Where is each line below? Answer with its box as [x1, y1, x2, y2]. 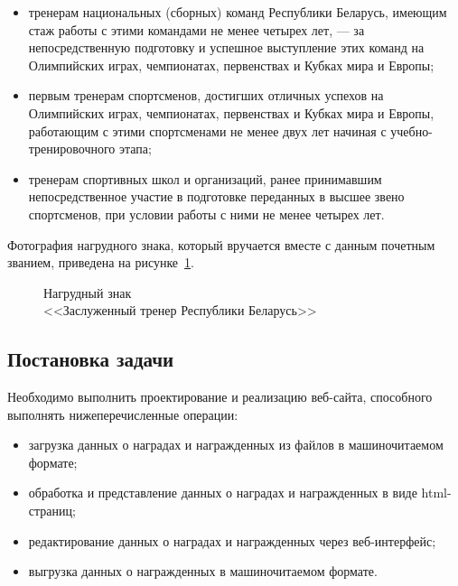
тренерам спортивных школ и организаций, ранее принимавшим [28, 169, 382, 188]
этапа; [119, 139, 152, 158]
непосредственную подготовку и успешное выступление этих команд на [28, 38, 425, 57]
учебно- [390, 121, 433, 140]
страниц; [28, 501, 76, 520]
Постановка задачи [7, 345, 174, 373]
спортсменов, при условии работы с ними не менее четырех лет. [28, 204, 385, 223]
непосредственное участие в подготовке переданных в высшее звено [28, 187, 405, 206]
